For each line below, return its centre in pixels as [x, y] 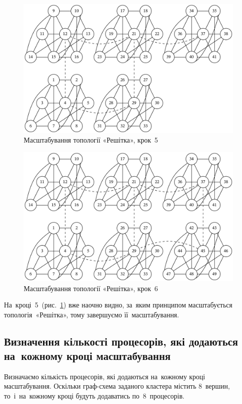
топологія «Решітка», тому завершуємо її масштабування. [92, 314]
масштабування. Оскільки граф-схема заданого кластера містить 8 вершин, [117, 386]
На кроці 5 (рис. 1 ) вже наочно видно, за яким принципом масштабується [118, 305]
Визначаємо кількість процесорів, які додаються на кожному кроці [105, 376]
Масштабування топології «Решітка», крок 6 [91, 288]
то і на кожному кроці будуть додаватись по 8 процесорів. [94, 396]
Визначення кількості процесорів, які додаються [121, 341]
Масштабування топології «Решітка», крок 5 [91, 140]
